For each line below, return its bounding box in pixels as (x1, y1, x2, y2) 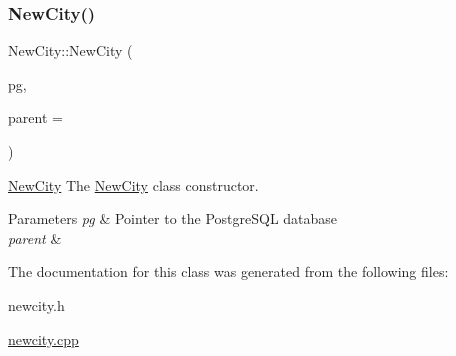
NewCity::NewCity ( (8, 40, 133, 61)
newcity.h (8, 294, 65, 315)
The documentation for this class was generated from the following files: (8, 261, 449, 282)
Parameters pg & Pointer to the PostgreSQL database (8, 208, 338, 229)
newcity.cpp (8, 328, 79, 349)
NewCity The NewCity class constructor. (8, 174, 259, 195)
